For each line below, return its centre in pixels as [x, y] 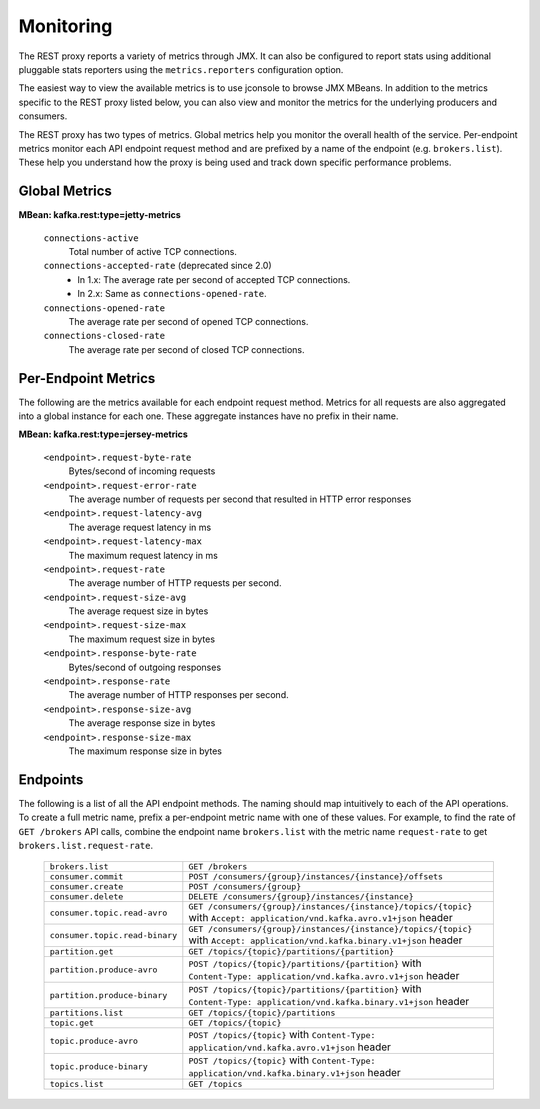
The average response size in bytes [142, 723]
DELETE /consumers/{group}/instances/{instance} [301, 896]
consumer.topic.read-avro [108, 913]
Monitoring [65, 26]
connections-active [91, 238]
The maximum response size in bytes [145, 751]
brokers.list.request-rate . [86, 846]
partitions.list [86, 1013]
